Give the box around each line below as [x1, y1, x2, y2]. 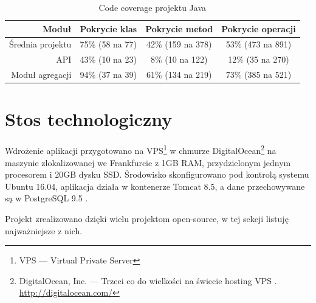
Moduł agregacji [11, 68, 72, 81]
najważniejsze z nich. [5, 224, 83, 237]
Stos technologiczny [5, 106, 173, 131]
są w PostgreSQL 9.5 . [5, 192, 88, 204]
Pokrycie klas [80, 22, 137, 35]
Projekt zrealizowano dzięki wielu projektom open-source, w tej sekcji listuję [5, 212, 289, 225]
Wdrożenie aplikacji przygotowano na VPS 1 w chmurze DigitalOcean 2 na [5, 142, 276, 156]
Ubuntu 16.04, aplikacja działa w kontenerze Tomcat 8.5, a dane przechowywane [5, 179, 305, 192]
